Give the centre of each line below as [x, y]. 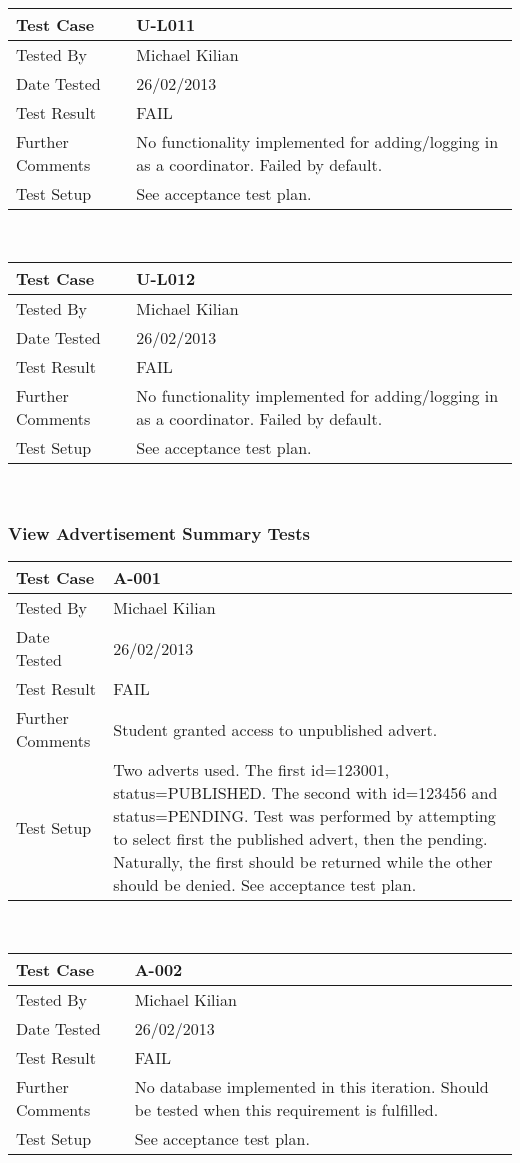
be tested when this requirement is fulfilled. [286, 1109]
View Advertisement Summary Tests [159, 533]
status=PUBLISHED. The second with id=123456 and [305, 793]
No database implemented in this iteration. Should [311, 1086]
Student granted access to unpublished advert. [275, 729]
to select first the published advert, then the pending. [300, 839]
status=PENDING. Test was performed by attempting [304, 816]
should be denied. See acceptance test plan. [265, 885]
